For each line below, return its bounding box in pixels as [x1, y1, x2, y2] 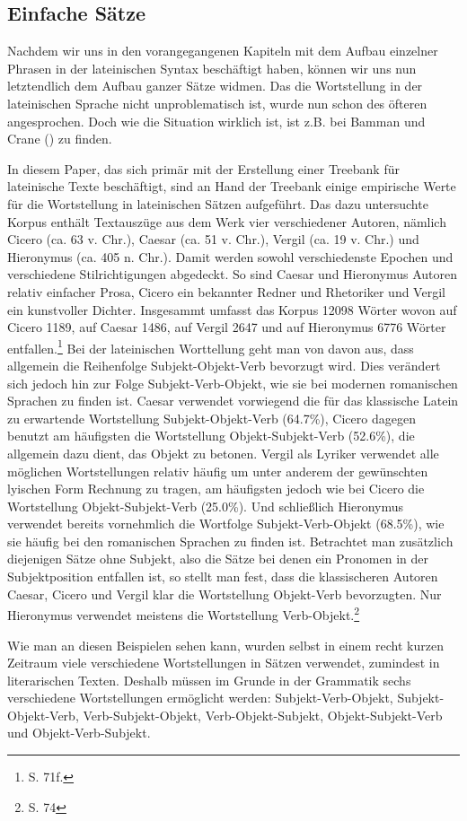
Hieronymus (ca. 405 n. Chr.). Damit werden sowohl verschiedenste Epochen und [7, 247, 454, 266]
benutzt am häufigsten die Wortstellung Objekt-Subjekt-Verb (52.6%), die [7, 426, 415, 445]
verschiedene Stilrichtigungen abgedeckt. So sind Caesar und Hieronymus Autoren [7, 265, 458, 284]
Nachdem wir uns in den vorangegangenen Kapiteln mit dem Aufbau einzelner [7, 41, 438, 60]
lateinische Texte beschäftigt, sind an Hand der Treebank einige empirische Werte [7, 177, 456, 196]
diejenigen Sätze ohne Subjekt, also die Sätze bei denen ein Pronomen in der [7, 549, 428, 568]
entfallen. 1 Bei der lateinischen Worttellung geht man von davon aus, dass [7, 336, 414, 357]
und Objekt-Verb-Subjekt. [7, 723, 151, 742]
